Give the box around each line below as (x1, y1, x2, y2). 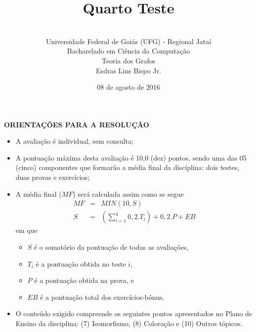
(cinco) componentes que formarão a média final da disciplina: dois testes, (15, 162, 240, 172)
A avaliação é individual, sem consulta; (15, 136, 133, 146)
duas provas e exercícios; (15, 172, 90, 182)
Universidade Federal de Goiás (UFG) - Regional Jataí (45, 36, 212, 46)
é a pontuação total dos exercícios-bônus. (40, 291, 165, 302)
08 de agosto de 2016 (97, 82, 160, 92)
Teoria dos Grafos (101, 55, 156, 65)
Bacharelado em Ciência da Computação (67, 46, 190, 56)
